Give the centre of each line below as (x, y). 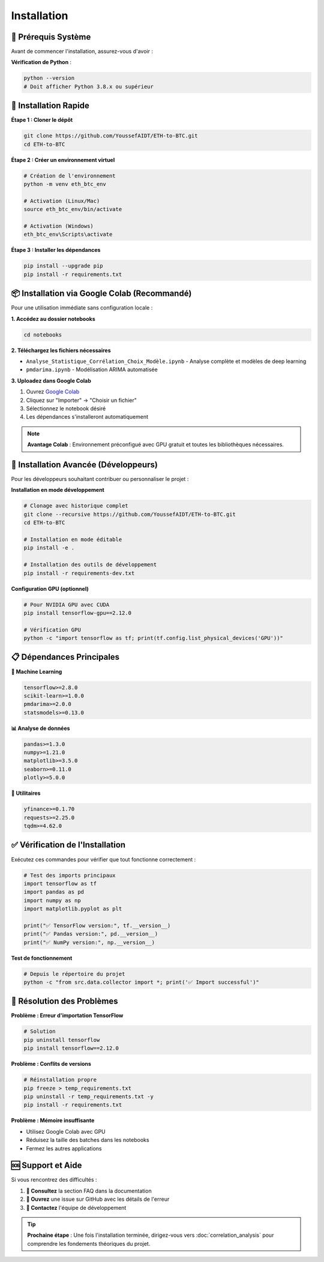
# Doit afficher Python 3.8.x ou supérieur (89, 86)
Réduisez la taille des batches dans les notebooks (88, 1140)
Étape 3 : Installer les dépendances (56, 250)
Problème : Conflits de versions (51, 1064)
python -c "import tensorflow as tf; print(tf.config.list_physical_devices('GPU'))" (153, 638)
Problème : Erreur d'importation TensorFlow (67, 1015)
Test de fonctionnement (42, 958)
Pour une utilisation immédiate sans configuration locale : (82, 308)
